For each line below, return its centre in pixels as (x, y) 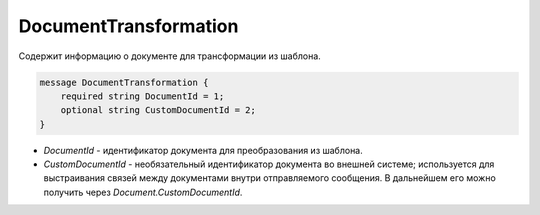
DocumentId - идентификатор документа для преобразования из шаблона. (203, 150)
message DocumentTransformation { (124, 82)
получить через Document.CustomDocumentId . (143, 192)
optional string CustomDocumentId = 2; (158, 110)
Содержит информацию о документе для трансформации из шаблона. (170, 56)
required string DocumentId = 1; (142, 96)
